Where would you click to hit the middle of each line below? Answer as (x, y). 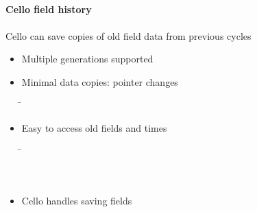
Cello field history (49, 9)
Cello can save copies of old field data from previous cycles (128, 35)
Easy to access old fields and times (94, 127)
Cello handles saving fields (77, 201)
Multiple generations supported (87, 59)
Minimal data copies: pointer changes (100, 81)
